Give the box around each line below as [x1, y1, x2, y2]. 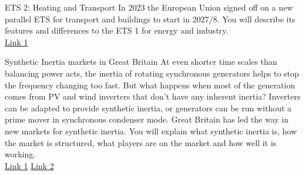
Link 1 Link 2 [5, 159, 54, 171]
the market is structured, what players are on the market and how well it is [5, 136, 277, 148]
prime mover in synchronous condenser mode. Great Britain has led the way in [5, 113, 289, 126]
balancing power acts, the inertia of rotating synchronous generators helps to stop [5, 67, 299, 79]
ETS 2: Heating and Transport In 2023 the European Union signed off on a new [5, 1, 293, 13]
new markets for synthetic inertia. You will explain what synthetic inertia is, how [5, 124, 297, 137]
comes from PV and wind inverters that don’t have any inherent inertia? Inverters [5, 90, 301, 103]
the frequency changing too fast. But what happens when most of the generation [5, 78, 296, 91]
